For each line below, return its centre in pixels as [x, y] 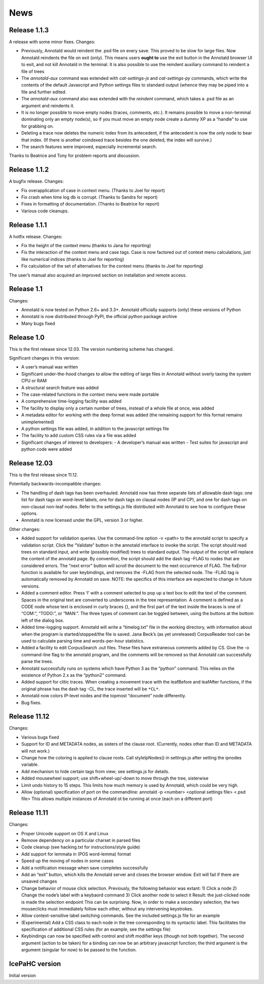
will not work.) [35, 751]
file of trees [33, 71]
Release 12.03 [31, 463]
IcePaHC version [35, 964]
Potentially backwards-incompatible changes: [55, 484]
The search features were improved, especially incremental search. [89, 146]
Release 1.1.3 [29, 30]
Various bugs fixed [40, 737]
